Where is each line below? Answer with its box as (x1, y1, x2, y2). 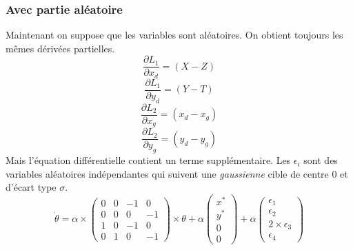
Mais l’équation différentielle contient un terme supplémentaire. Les (6, 153, 291, 167)
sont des (303, 153, 338, 167)
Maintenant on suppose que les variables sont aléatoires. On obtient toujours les (6, 28, 343, 42)
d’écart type (6, 180, 57, 194)
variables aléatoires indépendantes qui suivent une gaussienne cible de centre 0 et (6, 166, 348, 180)
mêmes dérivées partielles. (6, 41, 115, 55)
